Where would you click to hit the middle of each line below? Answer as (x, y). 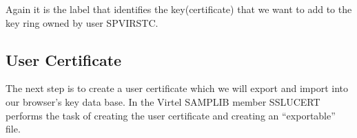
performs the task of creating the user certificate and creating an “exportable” (171, 115)
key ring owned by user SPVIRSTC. (82, 22)
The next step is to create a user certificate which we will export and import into (177, 88)
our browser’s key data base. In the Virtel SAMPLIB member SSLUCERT (163, 101)
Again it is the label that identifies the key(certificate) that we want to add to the (179, 9)
